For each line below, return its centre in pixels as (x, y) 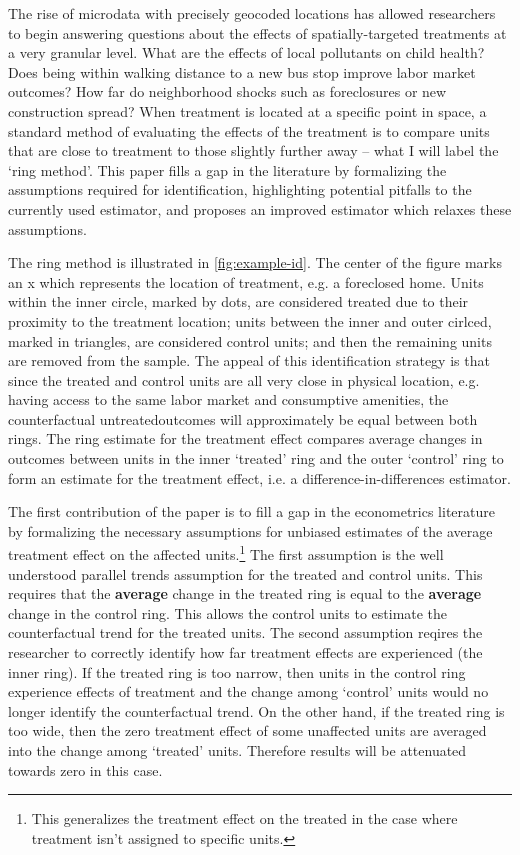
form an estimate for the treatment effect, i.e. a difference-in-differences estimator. (259, 477)
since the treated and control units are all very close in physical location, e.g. (244, 379)
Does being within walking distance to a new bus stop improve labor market (242, 71)
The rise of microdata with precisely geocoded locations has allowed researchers (252, 13)
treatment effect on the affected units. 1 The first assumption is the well (226, 553)
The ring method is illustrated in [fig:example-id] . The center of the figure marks (255, 262)
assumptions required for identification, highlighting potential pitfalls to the (240, 189)
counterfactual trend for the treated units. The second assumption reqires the (245, 632)
